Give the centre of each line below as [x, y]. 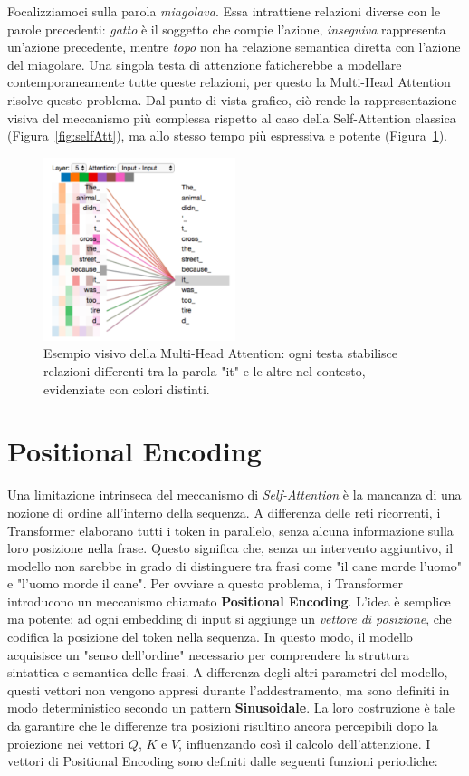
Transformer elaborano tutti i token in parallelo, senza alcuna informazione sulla [230, 530]
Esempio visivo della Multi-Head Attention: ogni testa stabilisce [221, 353]
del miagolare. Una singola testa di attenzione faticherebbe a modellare [205, 64]
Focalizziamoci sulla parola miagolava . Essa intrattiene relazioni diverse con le [224, 11]
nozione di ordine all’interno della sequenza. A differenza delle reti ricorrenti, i [224, 512]
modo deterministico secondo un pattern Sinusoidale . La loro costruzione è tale [231, 708]
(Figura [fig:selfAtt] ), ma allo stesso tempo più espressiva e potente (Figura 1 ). [228, 136]
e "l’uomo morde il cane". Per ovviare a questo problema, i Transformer [205, 583]
